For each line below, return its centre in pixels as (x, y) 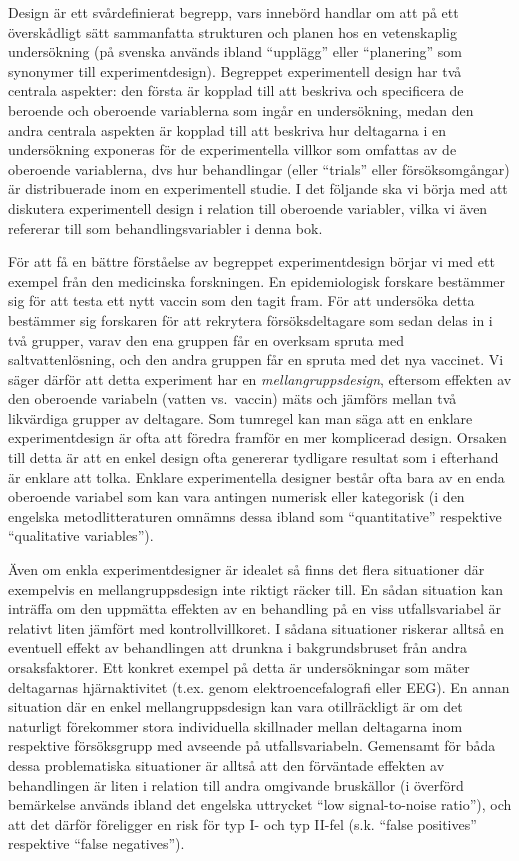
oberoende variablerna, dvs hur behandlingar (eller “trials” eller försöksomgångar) (259, 168)
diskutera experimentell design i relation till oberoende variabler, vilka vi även (248, 207)
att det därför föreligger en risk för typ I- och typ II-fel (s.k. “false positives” (242, 823)
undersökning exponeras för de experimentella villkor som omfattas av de (232, 149)
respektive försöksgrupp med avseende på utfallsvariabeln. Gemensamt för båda (252, 745)
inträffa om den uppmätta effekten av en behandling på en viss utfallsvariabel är (255, 608)
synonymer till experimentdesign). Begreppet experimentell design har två (235, 70)
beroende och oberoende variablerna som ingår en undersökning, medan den (241, 109)
